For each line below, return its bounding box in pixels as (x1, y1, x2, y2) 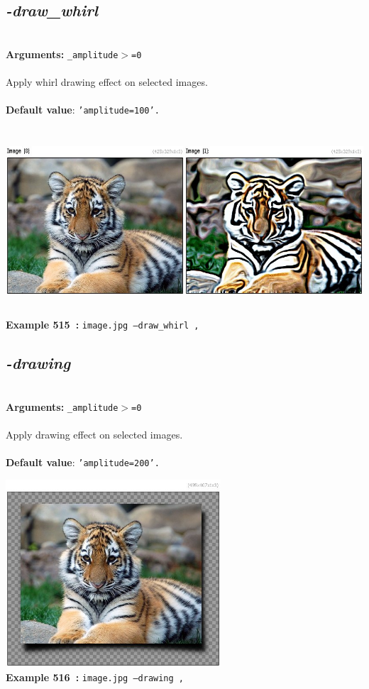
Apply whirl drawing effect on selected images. (6, 75, 208, 89)
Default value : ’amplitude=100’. (6, 102, 160, 117)
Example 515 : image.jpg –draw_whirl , (6, 317, 199, 332)
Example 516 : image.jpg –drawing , (6, 669, 184, 684)
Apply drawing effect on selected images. (6, 426, 183, 441)
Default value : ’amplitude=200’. (6, 454, 160, 469)
